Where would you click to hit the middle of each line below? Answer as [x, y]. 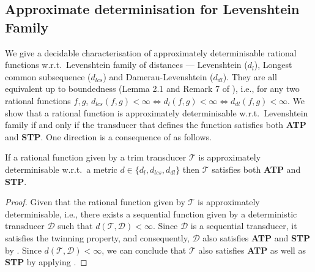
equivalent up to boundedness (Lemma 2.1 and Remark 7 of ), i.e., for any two [152, 89]
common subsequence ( [48, 76]
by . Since [23, 250]
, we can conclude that [144, 250]
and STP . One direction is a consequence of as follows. [108, 136]
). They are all [250, 76]
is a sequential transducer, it [244, 226]
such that [75, 226]
